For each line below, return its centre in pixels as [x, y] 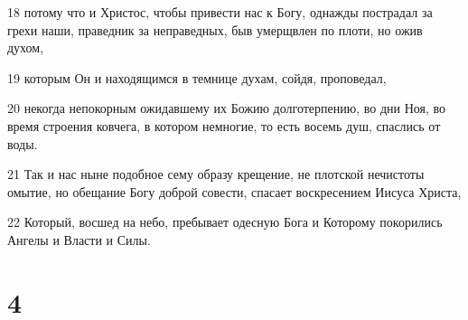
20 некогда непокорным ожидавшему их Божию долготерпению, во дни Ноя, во [227, 108]
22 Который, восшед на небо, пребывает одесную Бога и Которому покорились [225, 222]
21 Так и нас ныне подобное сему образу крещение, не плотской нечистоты [216, 174]
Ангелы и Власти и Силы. [79, 239]
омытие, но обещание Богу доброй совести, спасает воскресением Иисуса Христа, [234, 191]
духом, [26, 47]
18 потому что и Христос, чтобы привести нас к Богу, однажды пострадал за [220, 12]
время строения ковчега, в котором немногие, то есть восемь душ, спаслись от [224, 125]
